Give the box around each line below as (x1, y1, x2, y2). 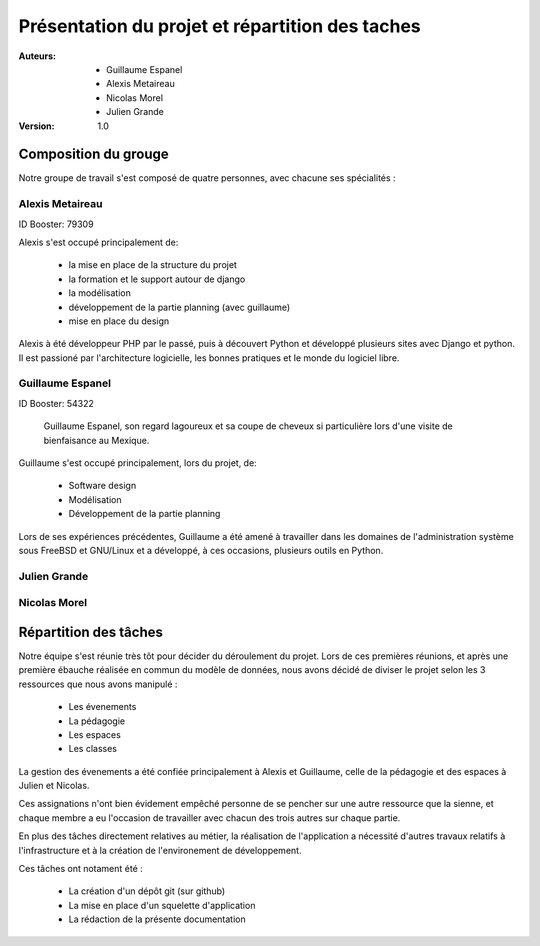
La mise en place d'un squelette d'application (68, 899, 256, 911)
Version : (18, 120, 55, 132)
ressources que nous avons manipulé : (18, 678, 178, 690)
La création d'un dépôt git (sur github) (68, 885, 226, 897)
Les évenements (68, 701, 137, 713)
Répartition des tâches (18, 623, 164, 640)
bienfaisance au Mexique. (43, 434, 150, 446)
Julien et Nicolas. (18, 780, 90, 792)
